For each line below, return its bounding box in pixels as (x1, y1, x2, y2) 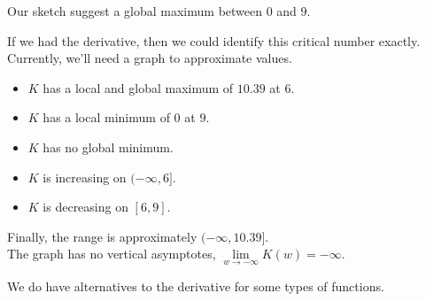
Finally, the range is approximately (7, 227, 198, 245)
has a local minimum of (43, 108, 170, 127)
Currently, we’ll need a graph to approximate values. (7, 49, 292, 67)
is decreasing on (43, 197, 128, 216)
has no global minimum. (43, 137, 174, 156)
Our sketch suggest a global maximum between (7, 2, 263, 19)
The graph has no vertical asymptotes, (7, 244, 216, 263)
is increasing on (43, 167, 127, 186)
